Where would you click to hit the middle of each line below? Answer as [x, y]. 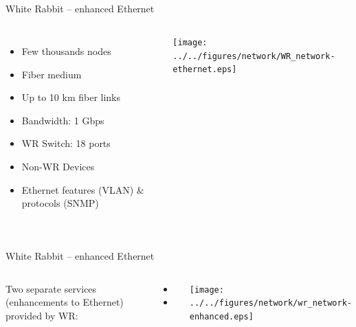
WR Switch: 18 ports [66, 143]
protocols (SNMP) [60, 203]
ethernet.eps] [205, 70]
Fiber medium [52, 74]
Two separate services [51, 288]
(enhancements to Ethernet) [65, 302]
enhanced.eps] [221, 317]
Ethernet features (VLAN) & [83, 189]
